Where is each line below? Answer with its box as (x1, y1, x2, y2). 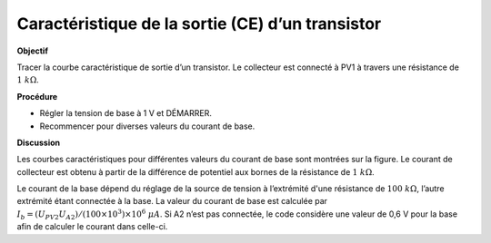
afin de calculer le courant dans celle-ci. (16, 221, 168, 232)
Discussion (16, 137, 61, 148)
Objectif (16, 45, 49, 56)
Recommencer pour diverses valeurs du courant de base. (39, 121, 256, 131)
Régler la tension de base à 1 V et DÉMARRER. (39, 108, 213, 119)
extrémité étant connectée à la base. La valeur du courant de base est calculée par (16, 196, 327, 207)
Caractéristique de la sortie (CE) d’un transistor (16, 14, 382, 34)
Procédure (16, 91, 58, 102)
